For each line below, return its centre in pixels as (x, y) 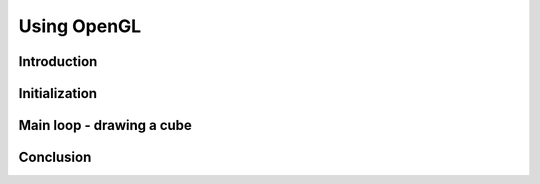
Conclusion (55, 157)
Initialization (58, 93)
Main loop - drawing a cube (105, 125)
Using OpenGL (80, 26)
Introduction (58, 61)
